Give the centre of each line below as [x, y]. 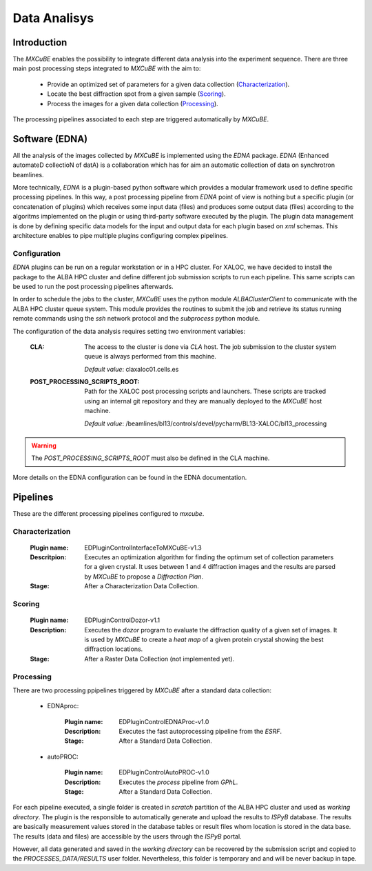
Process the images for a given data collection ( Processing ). [133, 103]
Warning [44, 445]
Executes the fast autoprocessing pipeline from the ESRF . [200, 732]
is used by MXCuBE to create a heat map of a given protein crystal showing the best [204, 639]
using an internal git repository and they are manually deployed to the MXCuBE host [203, 401]
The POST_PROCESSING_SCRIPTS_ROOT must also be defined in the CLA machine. [151, 458]
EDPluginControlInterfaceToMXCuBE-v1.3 [143, 548]
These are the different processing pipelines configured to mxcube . [108, 513]
